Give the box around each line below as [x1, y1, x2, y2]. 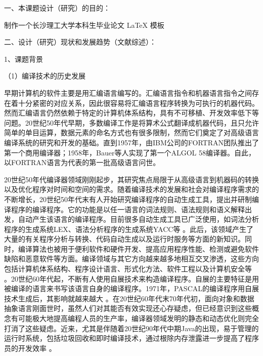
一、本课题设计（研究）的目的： [4, 3, 110, 13]
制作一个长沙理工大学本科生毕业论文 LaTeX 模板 [4, 19, 164, 30]
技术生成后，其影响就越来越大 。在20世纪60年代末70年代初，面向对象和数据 [4, 293, 254, 303]
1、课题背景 [4, 53, 43, 64]
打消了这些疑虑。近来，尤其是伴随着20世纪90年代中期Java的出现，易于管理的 [4, 323, 259, 333]
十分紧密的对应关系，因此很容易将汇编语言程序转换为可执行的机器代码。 [18, 97, 259, 108]
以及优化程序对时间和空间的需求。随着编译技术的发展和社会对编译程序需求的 [4, 184, 259, 194]
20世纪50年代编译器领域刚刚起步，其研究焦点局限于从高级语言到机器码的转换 [4, 174, 259, 184]
